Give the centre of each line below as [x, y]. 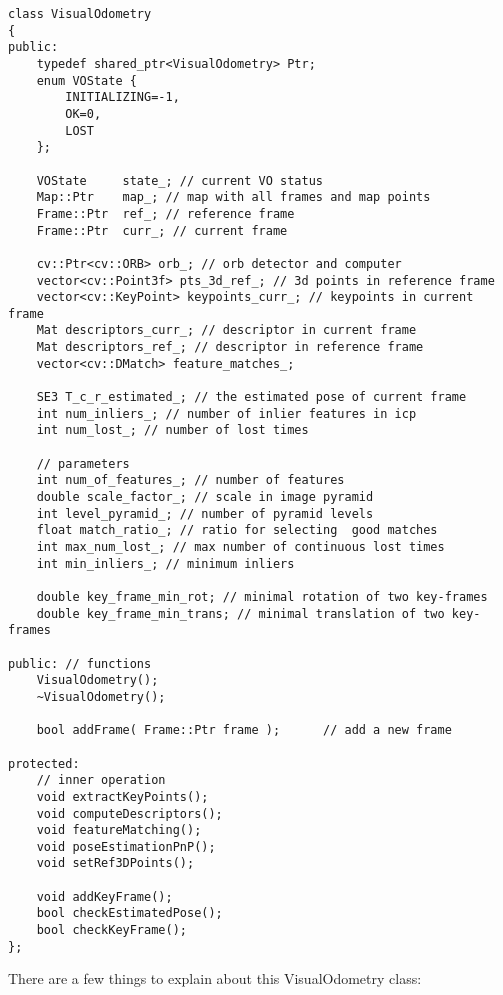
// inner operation [101, 780]
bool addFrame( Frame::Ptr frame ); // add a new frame [244, 730]
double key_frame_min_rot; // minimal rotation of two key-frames [262, 596]
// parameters [83, 463]
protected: [44, 763]
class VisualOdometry [80, 14]
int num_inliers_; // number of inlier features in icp [226, 413]
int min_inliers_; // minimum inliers [165, 563]
